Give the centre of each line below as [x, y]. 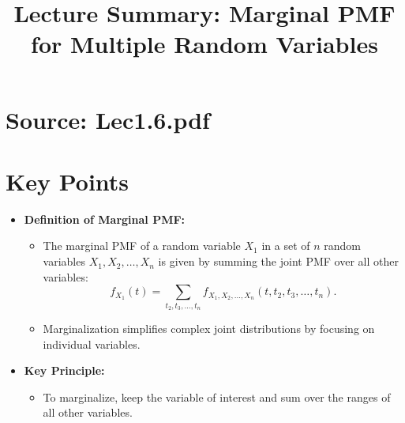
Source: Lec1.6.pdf [108, 119]
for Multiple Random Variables [204, 44]
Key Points [67, 181]
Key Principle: [64, 370]
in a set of [286, 245]
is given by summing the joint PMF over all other [278, 261]
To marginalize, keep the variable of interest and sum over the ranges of [217, 397]
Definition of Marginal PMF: [105, 219]
